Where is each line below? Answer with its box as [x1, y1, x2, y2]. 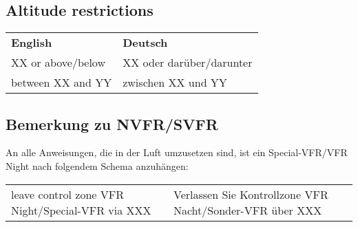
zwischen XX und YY [123, 74, 227, 91]
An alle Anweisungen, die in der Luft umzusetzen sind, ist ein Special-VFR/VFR [6, 145, 348, 160]
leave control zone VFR [11, 186, 125, 202]
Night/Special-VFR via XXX [11, 202, 151, 218]
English [11, 34, 52, 51]
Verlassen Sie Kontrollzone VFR [173, 186, 328, 202]
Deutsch [123, 34, 168, 51]
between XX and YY [11, 74, 112, 91]
